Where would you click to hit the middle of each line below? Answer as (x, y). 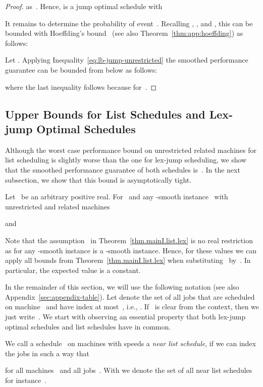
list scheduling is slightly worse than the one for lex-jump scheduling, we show (126, 160)
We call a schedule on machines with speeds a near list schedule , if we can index (130, 343)
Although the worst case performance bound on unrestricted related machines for (131, 150)
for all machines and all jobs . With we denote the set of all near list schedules (129, 370)
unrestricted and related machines (58, 206)
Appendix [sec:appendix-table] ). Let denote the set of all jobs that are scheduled (130, 296)
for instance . (26, 380)
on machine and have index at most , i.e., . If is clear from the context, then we (132, 307)
